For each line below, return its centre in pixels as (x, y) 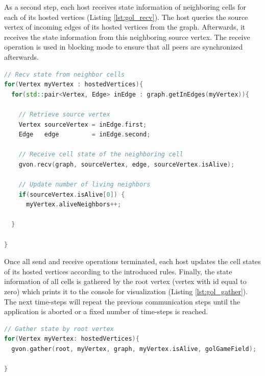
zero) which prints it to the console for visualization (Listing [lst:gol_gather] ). (126, 291)
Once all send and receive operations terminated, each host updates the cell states (132, 261)
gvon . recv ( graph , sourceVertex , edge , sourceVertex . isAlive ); (127, 164)
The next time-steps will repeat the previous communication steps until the (122, 301)
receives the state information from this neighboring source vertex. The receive (127, 37)
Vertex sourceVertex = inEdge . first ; (83, 124)
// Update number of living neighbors (85, 185)
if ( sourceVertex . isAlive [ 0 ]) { (72, 194)
